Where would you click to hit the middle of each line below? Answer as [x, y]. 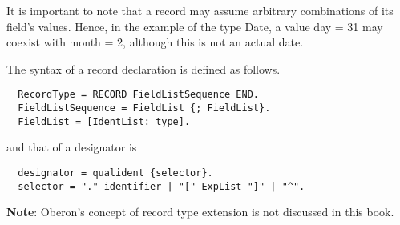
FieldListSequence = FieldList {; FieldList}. [144, 108]
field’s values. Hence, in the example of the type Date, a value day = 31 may [195, 26]
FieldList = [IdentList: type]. [104, 121]
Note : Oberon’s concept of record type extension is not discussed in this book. [200, 212]
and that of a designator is [72, 147]
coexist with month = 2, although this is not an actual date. [155, 42]
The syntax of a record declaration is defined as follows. [143, 68]
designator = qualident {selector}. [115, 173]
